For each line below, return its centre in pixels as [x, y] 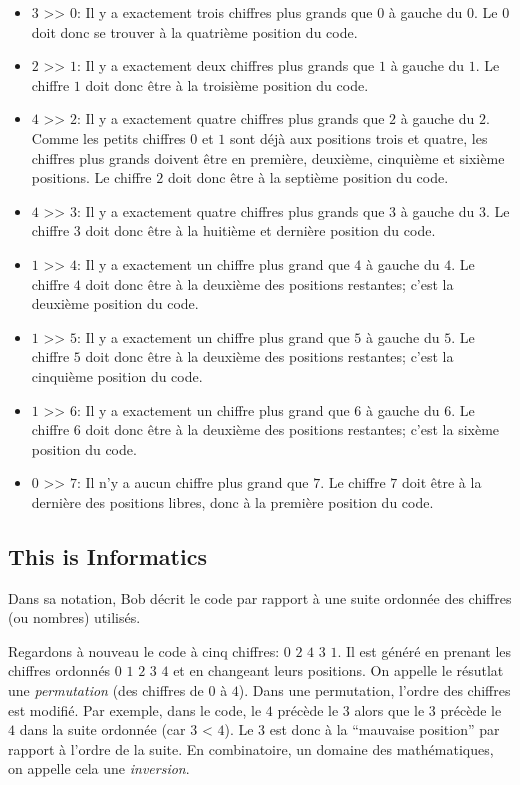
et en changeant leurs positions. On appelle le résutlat [338, 670]
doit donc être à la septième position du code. [308, 177]
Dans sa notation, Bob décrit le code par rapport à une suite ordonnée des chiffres [260, 597]
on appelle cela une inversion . [99, 768]
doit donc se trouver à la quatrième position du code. [194, 31]
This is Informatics [107, 555]
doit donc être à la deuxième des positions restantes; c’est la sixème [292, 429]
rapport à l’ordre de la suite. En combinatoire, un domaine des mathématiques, [251, 748]
